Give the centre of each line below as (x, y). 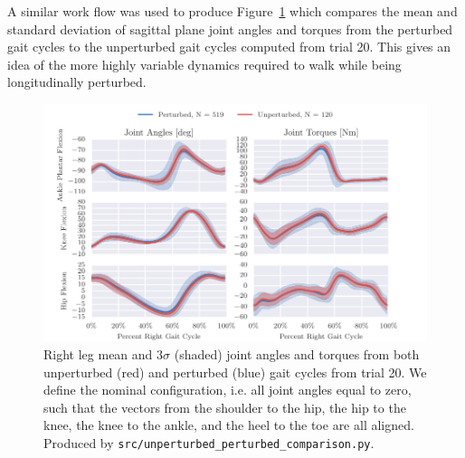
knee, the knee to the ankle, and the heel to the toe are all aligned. (229, 425)
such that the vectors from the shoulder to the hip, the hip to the (225, 407)
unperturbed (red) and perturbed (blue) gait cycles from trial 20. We (235, 372)
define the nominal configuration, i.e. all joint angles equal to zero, (228, 390)
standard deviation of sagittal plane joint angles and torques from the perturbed (230, 29)
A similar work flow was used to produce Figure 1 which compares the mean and (232, 11)
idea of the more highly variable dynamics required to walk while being (204, 64)
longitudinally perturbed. (77, 82)
